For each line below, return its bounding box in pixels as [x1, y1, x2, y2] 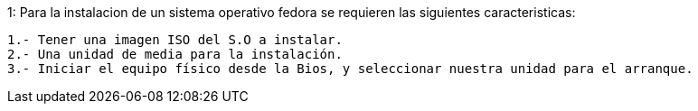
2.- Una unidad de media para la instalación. [7, 47, 343, 61]
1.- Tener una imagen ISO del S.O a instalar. [7, 32, 343, 47]
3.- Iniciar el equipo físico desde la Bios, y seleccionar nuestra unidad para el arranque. [7, 61, 693, 76]
